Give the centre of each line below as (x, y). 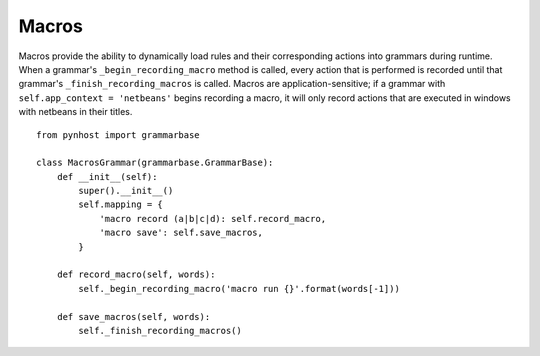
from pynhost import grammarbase (118, 134)
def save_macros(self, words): (133, 316)
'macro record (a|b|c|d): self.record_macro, (213, 218)
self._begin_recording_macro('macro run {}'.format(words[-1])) (239, 288)
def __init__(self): (107, 176)
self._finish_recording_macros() (160, 330)
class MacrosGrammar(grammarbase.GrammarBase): (155, 163)
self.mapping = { (121, 204)
